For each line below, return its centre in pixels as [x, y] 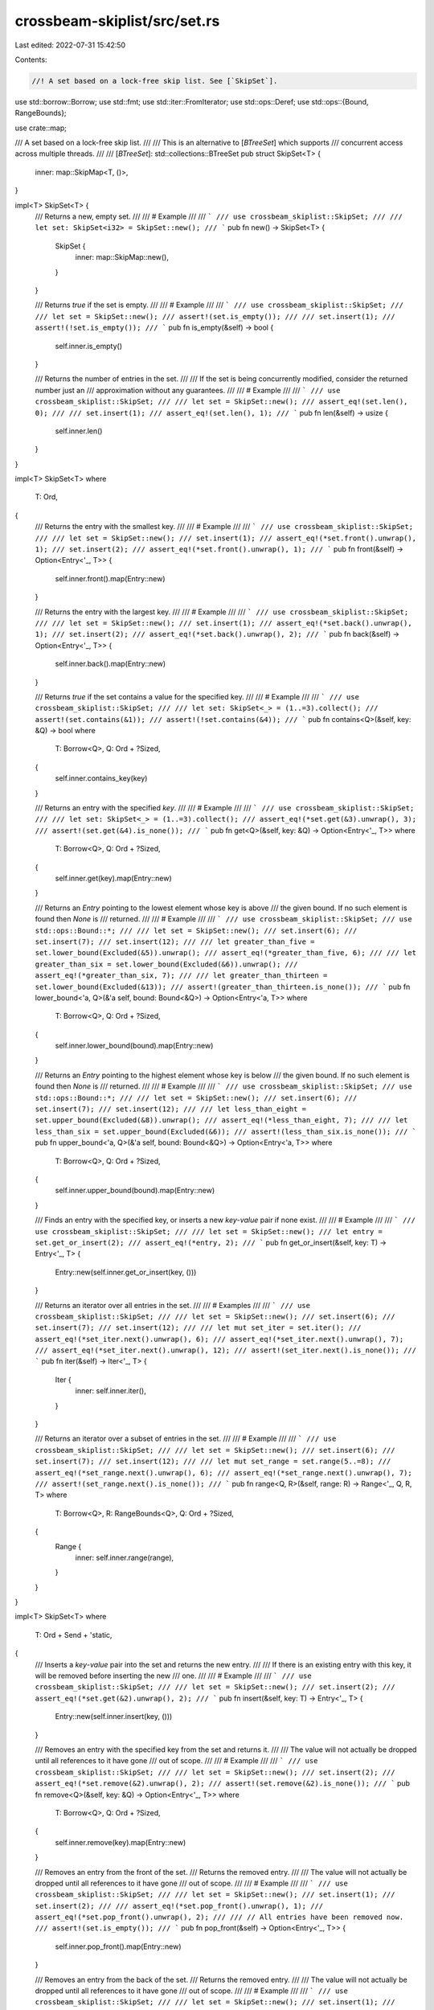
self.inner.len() [79, 431]
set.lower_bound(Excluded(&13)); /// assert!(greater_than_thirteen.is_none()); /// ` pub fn [223, 987]
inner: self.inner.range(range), [125, 1557]
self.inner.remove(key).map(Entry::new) [121, 1842]
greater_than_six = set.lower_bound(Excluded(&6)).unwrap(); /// [166, 964]
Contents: [31, 59]
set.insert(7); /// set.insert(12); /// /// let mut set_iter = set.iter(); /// [198, 1328]
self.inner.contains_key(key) [101, 778]
